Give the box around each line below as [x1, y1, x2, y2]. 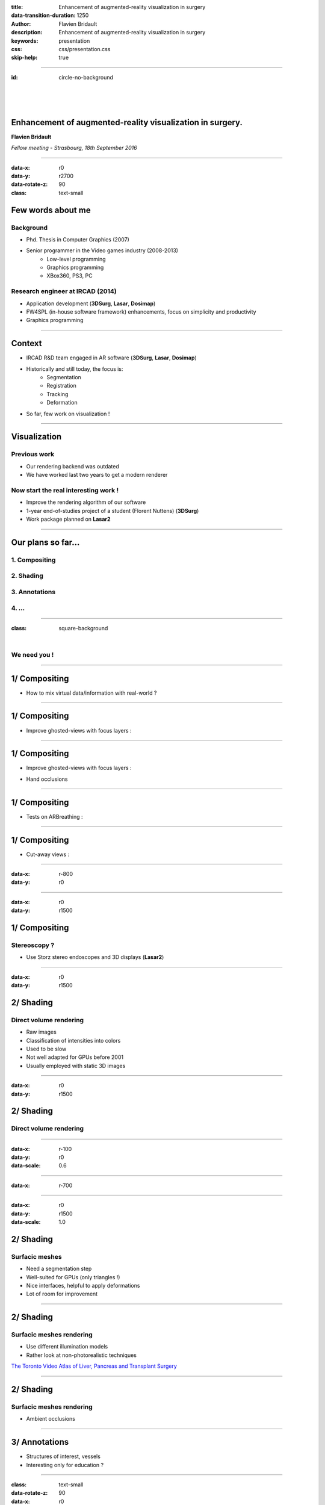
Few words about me [11, 205, 91, 215]
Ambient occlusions [26, 1415, 75, 1423]
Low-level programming [46, 255, 106, 262]
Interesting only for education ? [26, 1461, 104, 1468]
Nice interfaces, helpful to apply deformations [26, 1282, 140, 1289]
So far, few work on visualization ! [26, 410, 110, 417]
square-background [58, 624, 108, 631]
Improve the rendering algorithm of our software [26, 498, 146, 506]
